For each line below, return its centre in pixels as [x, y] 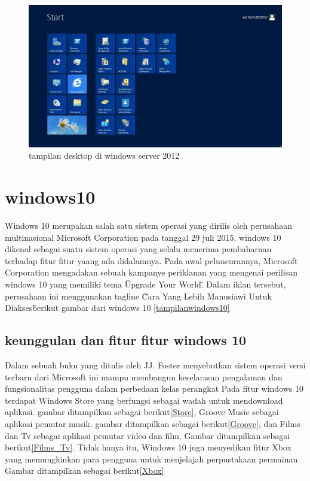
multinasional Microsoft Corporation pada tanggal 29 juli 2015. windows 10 [143, 237]
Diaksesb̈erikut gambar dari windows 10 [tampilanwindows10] [117, 308]
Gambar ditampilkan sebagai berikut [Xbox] [85, 471]
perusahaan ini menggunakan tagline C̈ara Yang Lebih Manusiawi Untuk [138, 296]
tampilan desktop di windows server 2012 [104, 155]
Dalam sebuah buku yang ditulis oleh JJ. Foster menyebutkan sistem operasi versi [155, 364]
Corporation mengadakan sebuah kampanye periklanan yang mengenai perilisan [151, 272]
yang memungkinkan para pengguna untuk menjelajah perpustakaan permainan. [153, 459]
